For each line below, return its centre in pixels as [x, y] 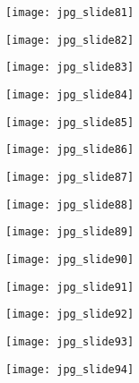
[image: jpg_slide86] [70, 150]
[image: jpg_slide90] [70, 259]
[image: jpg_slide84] [70, 94]
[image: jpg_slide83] [70, 68]
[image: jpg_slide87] [70, 177]
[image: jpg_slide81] [70, 13]
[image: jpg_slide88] [70, 204]
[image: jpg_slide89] [70, 232]
